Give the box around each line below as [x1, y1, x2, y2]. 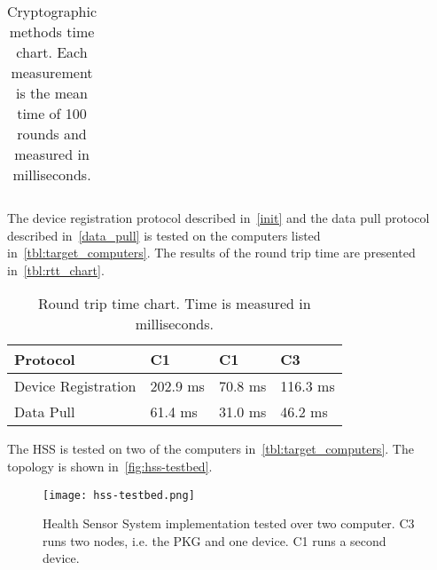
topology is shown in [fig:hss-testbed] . [7, 456, 213, 475]
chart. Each [16, 42, 88, 62]
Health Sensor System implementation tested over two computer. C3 [43, 514, 415, 533]
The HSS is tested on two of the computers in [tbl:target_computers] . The [7, 439, 414, 458]
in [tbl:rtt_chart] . [7, 260, 105, 279]
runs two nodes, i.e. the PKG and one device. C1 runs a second [43, 531, 386, 550]
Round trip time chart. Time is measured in [38, 293, 311, 314]
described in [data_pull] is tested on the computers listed [7, 226, 321, 244]
